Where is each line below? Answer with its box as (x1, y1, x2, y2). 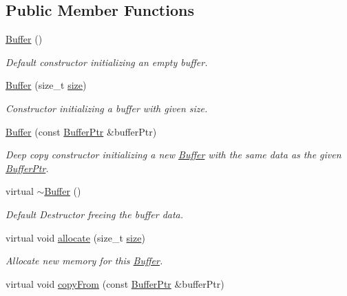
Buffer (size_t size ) (6, 78, 87, 92)
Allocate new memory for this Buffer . (6, 253, 163, 268)
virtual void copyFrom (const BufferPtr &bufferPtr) (6, 276, 224, 290)
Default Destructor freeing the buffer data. (6, 207, 184, 221)
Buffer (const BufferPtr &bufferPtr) (6, 124, 157, 138)
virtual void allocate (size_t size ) (6, 230, 145, 244)
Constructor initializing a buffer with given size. (6, 101, 208, 115)
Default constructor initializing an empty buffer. (6, 54, 208, 69)
